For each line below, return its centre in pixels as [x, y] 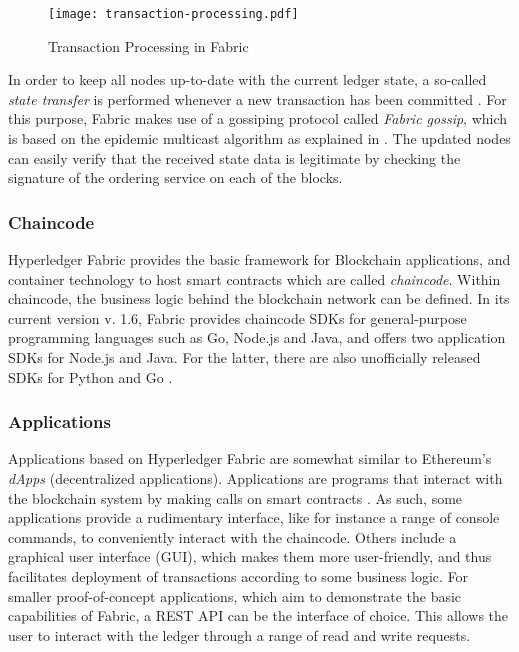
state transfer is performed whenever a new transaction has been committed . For [257, 98]
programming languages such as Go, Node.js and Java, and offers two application [257, 337]
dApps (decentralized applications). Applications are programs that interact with [255, 478]
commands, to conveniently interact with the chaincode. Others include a [232, 536]
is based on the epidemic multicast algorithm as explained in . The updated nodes [259, 138]
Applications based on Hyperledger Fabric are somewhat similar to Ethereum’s [250, 458]
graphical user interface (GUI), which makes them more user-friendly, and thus [250, 556]
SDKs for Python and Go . [90, 376]
